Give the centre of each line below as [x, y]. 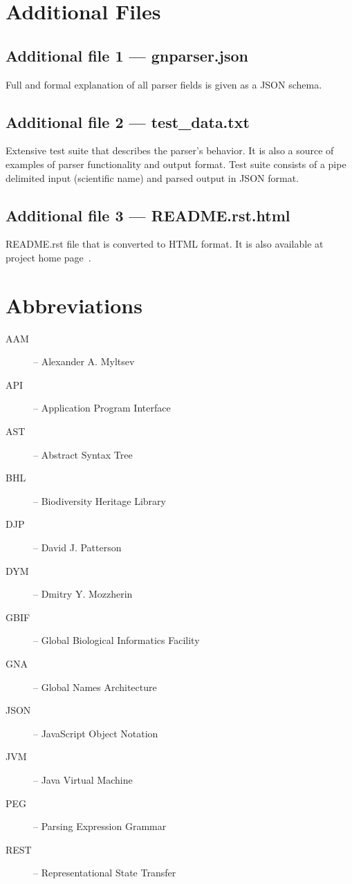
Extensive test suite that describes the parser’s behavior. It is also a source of [170, 150]
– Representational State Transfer [105, 873]
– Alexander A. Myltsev [84, 361]
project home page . [48, 257]
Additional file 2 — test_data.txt [128, 121]
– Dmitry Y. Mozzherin [83, 594]
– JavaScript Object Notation [96, 733]
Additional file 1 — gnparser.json [127, 55]
